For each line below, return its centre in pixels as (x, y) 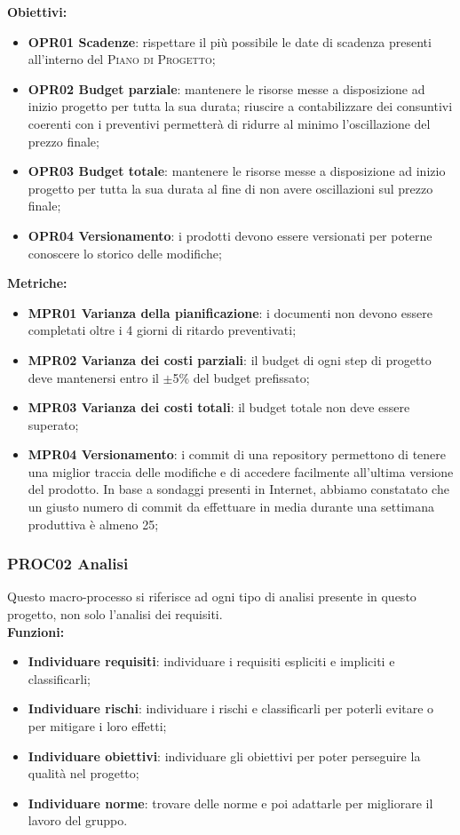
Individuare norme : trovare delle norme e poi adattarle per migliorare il (230, 803)
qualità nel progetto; (83, 773)
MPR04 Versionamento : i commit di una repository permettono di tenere (237, 454)
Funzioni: (36, 631)
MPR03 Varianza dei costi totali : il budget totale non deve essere (219, 407)
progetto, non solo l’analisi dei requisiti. (115, 614)
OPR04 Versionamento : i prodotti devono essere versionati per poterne (230, 235)
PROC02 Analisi (68, 564)
